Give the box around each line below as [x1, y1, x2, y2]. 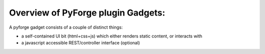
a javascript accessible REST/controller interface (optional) [21, 40, 140, 46]
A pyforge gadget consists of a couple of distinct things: [9, 24, 123, 30]
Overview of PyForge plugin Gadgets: [9, 7, 165, 18]
